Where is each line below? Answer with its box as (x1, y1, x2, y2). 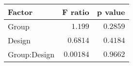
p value (97, 6, 125, 17)
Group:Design (8, 49, 55, 60)
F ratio (62, 6, 89, 17)
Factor (8, 6, 33, 17)
